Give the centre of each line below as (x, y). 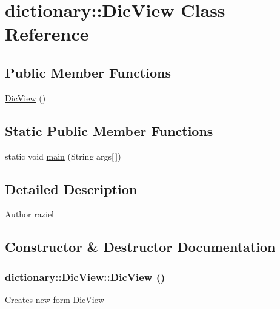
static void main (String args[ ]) (63, 156)
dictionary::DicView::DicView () (85, 277)
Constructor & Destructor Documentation (140, 247)
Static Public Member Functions (109, 130)
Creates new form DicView (55, 299)
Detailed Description (71, 188)
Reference (47, 34)
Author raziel (29, 214)
